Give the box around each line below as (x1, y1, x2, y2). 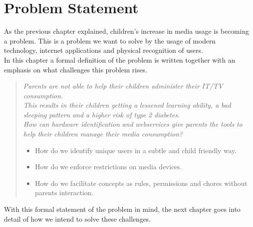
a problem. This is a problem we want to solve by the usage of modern (4, 35, 216, 45)
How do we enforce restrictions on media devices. (35, 161, 182, 172)
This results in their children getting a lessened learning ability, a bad (23, 100, 231, 110)
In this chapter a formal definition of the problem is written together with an (4, 54, 235, 65)
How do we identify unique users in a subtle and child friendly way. (35, 145, 237, 155)
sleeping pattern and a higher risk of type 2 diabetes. (23, 109, 180, 119)
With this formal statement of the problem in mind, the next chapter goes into (4, 204, 241, 214)
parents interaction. (35, 187, 93, 198)
